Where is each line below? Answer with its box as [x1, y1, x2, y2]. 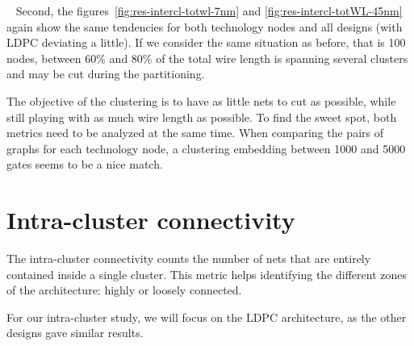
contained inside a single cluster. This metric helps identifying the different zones [6, 265, 408, 282]
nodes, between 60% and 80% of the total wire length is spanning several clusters [6, 49, 408, 66]
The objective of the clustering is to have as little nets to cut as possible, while [6, 92, 396, 109]
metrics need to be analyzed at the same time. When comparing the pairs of [6, 124, 383, 141]
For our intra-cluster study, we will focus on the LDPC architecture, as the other [6, 308, 407, 325]
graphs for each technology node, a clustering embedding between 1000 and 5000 [6, 140, 406, 156]
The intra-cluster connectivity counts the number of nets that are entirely [6, 250, 371, 267]
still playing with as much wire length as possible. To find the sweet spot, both [6, 108, 397, 125]
